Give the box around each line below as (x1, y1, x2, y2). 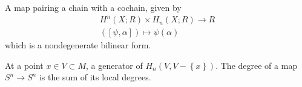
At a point (5, 59, 44, 71)
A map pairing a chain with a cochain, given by (5, 1, 182, 13)
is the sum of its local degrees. (39, 71, 151, 83)
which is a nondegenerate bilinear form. (5, 39, 151, 51)
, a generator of (85, 59, 143, 71)
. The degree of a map (215, 59, 298, 71)
